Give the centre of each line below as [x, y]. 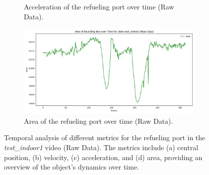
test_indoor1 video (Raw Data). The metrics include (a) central [101, 147]
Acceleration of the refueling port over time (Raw [99, 6]
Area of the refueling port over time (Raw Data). [99, 121]
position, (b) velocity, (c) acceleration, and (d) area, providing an [103, 157]
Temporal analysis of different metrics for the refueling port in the [105, 137]
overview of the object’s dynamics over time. [72, 167]
